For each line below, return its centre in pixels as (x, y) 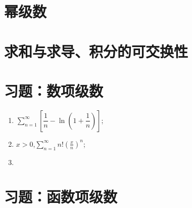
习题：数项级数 (54, 90)
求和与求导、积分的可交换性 (96, 51)
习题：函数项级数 (61, 197)
